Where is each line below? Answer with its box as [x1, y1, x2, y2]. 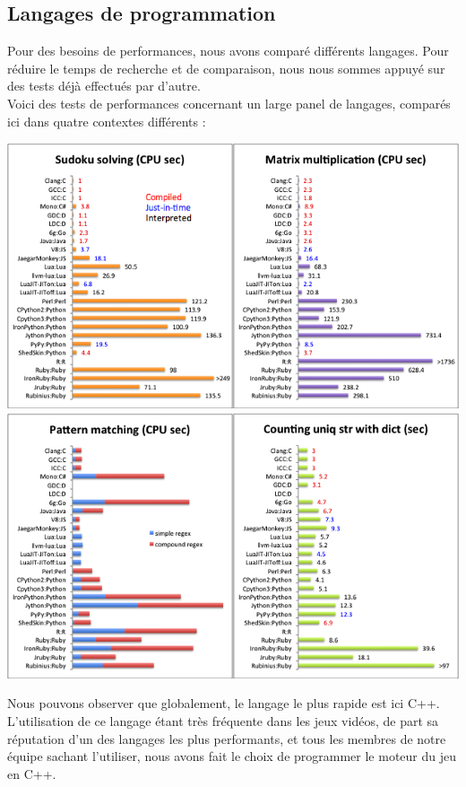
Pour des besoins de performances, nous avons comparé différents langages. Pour [7, 41, 449, 60]
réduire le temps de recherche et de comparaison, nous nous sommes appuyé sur [7, 58, 445, 77]
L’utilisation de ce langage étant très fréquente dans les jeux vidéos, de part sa [7, 712, 439, 730]
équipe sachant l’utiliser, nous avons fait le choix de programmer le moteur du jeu [7, 747, 457, 765]
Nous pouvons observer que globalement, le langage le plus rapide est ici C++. [7, 694, 440, 713]
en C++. [7, 764, 56, 783]
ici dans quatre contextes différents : [7, 111, 206, 130]
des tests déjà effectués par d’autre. [7, 76, 201, 95]
